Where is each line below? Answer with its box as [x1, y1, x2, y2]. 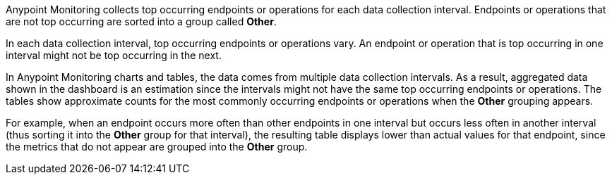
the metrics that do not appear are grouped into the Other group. [6, 141, 308, 153]
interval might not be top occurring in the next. [6, 49, 222, 61]
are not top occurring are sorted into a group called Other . [6, 15, 277, 27]
